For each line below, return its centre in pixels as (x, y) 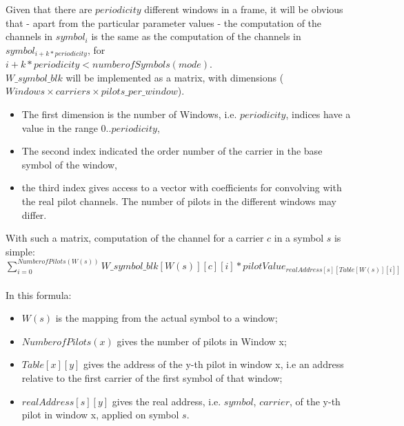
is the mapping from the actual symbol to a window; (166, 318)
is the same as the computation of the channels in (196, 36)
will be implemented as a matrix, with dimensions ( (175, 77)
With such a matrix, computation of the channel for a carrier (135, 238)
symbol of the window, (69, 164)
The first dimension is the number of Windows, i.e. (129, 114)
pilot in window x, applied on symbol (100, 415)
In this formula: (39, 294)
